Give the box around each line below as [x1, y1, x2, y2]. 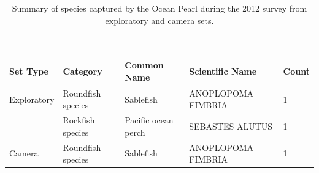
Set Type [9, 65, 48, 78]
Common [125, 59, 164, 72]
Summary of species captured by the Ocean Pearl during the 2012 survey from [12, 2, 307, 14]
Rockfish [63, 114, 95, 127]
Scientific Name [189, 65, 257, 78]
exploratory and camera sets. [105, 13, 214, 26]
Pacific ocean [125, 114, 174, 127]
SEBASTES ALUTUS [189, 120, 273, 133]
